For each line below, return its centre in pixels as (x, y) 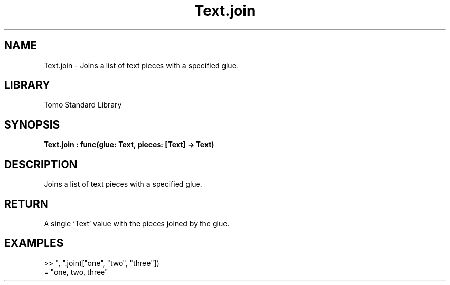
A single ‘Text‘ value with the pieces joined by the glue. (137, 223)
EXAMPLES (34, 243)
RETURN (26, 204)
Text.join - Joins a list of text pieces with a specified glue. (141, 65)
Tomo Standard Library (83, 105)
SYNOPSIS (32, 124)
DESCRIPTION (41, 164)
